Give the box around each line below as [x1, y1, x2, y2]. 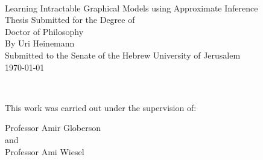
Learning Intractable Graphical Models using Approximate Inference [5, 1, 258, 14]
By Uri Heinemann [5, 37, 75, 50]
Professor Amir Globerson [5, 121, 101, 134]
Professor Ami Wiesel [5, 145, 84, 158]
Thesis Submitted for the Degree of [5, 13, 135, 26]
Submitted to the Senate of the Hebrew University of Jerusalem [5, 48, 241, 61]
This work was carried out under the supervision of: [5, 101, 197, 114]
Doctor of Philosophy [5, 25, 84, 37]
